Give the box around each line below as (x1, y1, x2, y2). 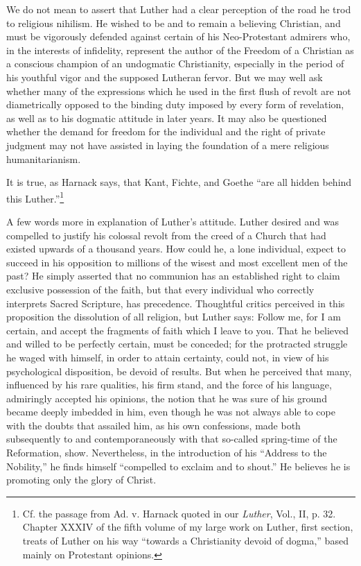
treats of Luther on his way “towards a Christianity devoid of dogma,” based (22, 533, 349, 548)
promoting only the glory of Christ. (6, 472, 157, 487)
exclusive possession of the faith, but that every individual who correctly (6, 282, 315, 296)
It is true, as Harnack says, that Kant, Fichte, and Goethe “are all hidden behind (6, 175, 352, 189)
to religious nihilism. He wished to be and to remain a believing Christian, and (6, 15, 341, 30)
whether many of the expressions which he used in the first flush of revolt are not (6, 83, 351, 98)
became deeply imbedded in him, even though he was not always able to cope (6, 404, 335, 419)
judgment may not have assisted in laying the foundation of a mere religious (6, 137, 329, 152)
